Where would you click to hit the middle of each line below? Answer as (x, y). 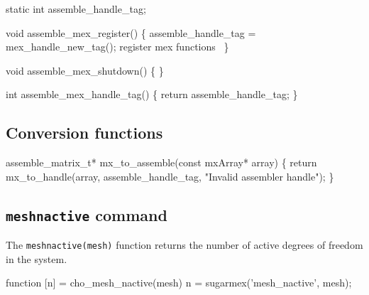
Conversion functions (84, 133)
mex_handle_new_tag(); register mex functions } (117, 47)
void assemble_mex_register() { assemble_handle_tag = (131, 32)
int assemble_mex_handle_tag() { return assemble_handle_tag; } (152, 94)
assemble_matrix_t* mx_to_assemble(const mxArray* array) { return (161, 162)
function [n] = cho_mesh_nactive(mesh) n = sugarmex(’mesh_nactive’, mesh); (179, 283)
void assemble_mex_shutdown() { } (85, 70)
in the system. (37, 258)
